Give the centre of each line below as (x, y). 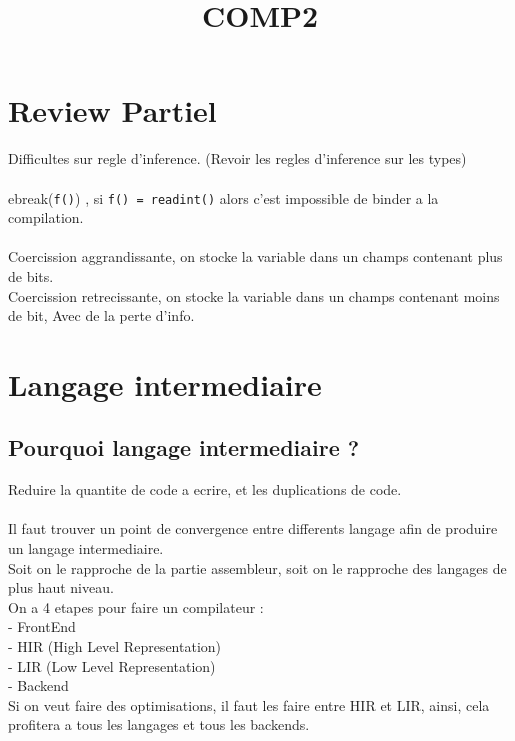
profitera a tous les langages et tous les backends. (159, 724)
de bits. (31, 275)
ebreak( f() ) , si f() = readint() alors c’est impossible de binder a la (223, 197)
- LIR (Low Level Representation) (112, 665)
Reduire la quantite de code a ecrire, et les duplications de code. (205, 489)
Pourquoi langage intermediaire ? (184, 447)
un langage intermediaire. (86, 548)
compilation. (46, 217)
